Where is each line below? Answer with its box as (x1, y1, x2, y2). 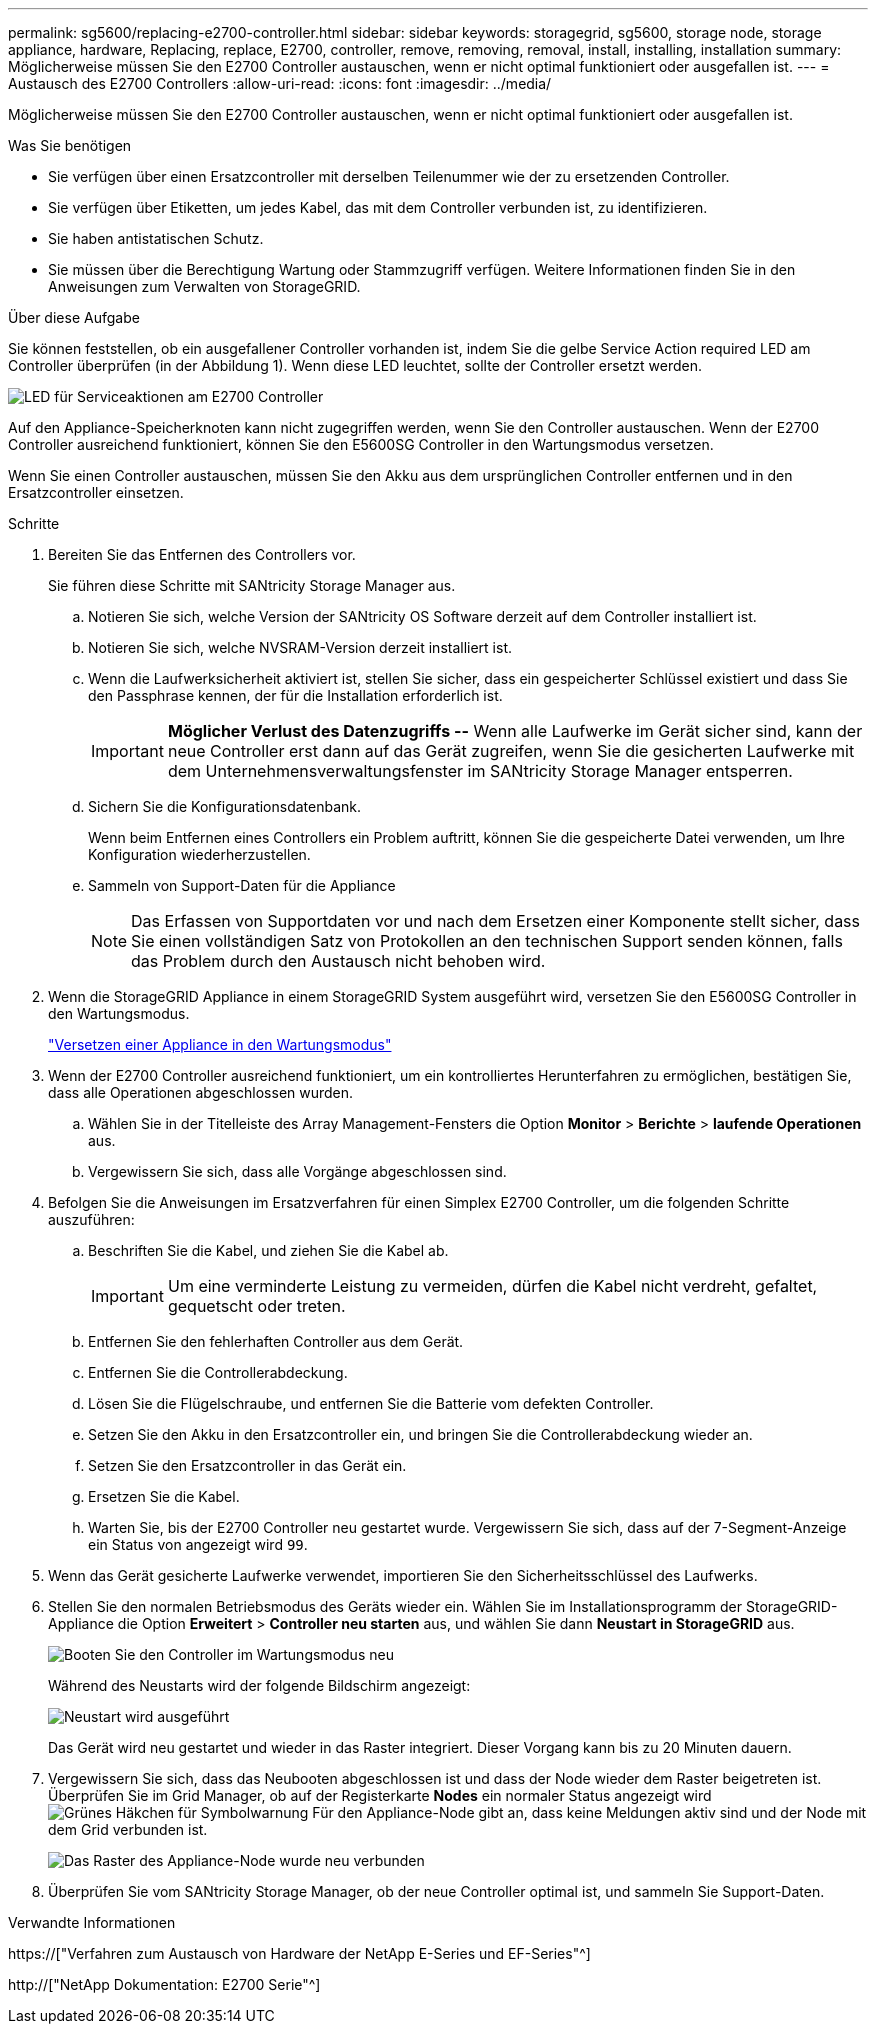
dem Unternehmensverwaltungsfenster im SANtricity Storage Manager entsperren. (167, 761, 793, 781)
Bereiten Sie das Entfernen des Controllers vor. (48, 546, 356, 563)
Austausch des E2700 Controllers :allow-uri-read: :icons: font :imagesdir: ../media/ (8, 75, 552, 92)
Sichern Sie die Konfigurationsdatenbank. (88, 798, 362, 815)
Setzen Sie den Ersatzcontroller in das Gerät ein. (88, 1457, 407, 1474)
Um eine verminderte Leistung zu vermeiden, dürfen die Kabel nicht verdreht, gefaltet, (167, 1276, 818, 1296)
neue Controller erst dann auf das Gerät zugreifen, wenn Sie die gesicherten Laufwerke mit (167, 741, 855, 761)
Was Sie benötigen (8, 137, 132, 154)
